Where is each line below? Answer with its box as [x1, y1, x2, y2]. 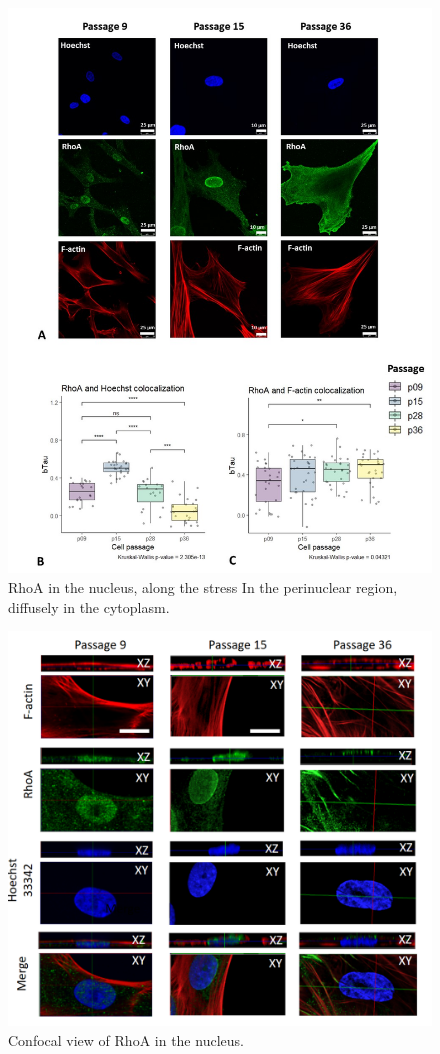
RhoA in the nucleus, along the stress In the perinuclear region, [8, 576, 398, 597]
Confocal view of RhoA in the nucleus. [8, 1029, 244, 1050]
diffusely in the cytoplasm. [8, 596, 170, 617]
